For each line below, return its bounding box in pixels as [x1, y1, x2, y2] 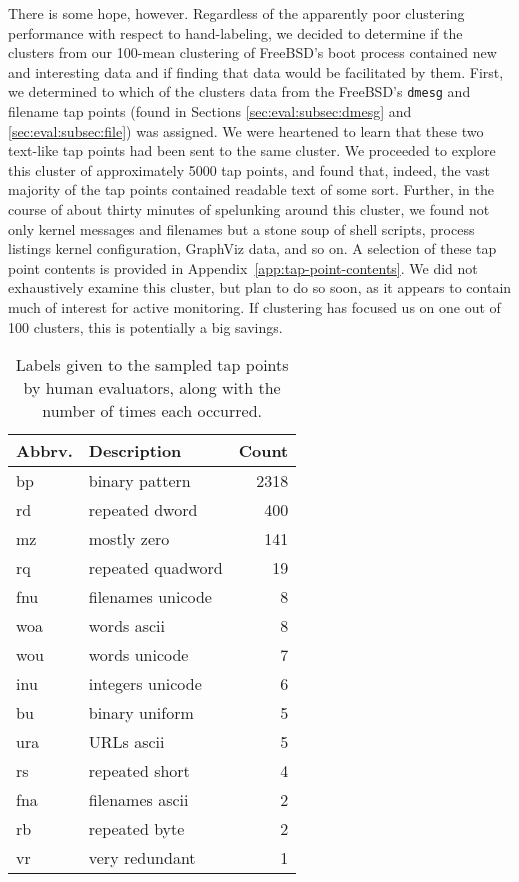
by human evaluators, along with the [23, 376, 281, 400]
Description [88, 439, 182, 463]
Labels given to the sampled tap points [15, 353, 289, 377]
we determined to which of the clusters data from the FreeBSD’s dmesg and [8, 81, 471, 102]
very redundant [88, 846, 196, 870]
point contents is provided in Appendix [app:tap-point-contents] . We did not [8, 257, 478, 278]
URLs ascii [88, 730, 165, 754]
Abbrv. [16, 439, 73, 463]
